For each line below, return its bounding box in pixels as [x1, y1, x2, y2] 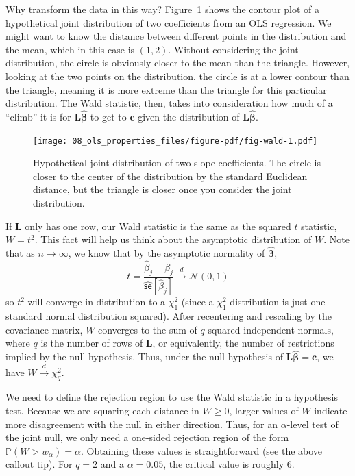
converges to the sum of [98, 322, 197, 336]
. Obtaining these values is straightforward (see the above [81, 443, 323, 458]
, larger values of [229, 403, 299, 418]
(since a [181, 295, 214, 309]
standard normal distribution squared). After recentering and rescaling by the [5, 309, 332, 323]
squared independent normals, [208, 322, 334, 336]
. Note [323, 232, 350, 247]
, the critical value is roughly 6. [163, 457, 295, 471]
